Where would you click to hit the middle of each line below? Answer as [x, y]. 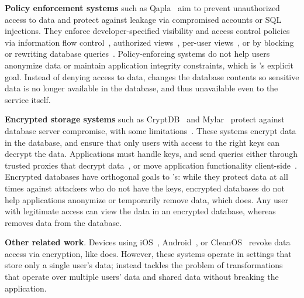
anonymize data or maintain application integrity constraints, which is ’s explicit [149, 65]
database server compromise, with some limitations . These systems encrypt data [151, 130]
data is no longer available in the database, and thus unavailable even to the [141, 88]
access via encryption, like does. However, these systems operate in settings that [148, 253]
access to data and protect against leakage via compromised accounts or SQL [143, 19]
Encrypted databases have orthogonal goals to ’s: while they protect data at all [146, 177]
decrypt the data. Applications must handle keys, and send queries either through [151, 154]
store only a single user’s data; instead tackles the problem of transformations [144, 265]
